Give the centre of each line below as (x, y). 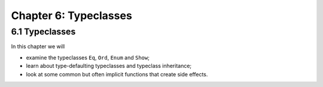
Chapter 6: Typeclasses (72, 15)
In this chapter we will (38, 46)
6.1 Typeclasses (43, 32)
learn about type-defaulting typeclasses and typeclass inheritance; (109, 66)
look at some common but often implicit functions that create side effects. (117, 74)
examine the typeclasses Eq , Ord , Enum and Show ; (88, 57)
